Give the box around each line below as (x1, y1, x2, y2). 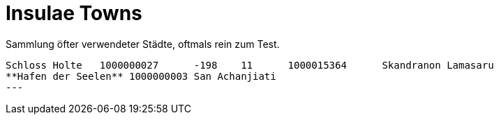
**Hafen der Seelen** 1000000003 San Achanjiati (6, 70, 276, 82)
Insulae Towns (6, 1, 142, 25)
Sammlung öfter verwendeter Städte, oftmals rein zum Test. (6, 37, 280, 50)
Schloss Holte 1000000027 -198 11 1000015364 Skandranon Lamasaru (6, 59, 494, 71)
